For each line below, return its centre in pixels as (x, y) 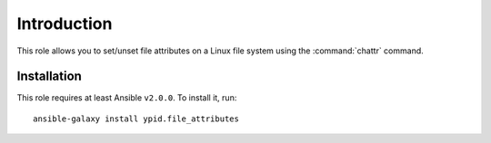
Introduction (65, 24)
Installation (49, 76)
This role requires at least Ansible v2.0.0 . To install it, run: (127, 98)
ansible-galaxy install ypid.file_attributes (136, 119)
